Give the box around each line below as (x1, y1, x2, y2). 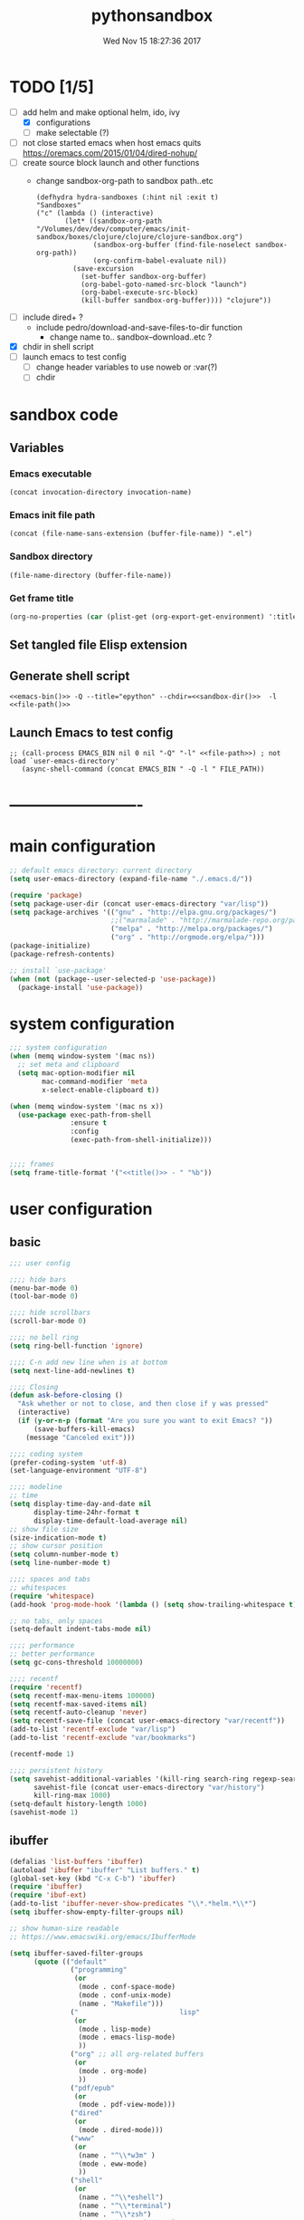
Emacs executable (9, 467, 92, 480)
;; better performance (9, 1649, 95, 1658)
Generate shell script (9, 668, 130, 684)
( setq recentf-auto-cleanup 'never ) (9, 1708, 147, 1717)
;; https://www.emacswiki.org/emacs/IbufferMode (9, 1932, 196, 1941)
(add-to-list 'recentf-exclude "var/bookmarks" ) (9, 1734, 196, 1743)
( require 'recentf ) (9, 1682, 83, 1692)
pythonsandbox (90, 5, 214, 26)
